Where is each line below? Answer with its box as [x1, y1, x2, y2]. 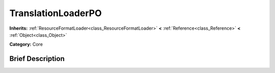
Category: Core [9, 41, 43, 47]
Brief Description [9, 54, 65, 63]
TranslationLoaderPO [9, 8, 102, 19]
